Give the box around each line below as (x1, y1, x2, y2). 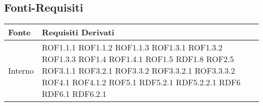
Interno (8, 65, 34, 77)
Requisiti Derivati (41, 26, 114, 38)
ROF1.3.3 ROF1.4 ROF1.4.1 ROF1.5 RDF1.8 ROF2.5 (41, 53, 234, 65)
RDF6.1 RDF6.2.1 (41, 88, 107, 100)
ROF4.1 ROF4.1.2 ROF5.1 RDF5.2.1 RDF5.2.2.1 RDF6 (41, 76, 241, 88)
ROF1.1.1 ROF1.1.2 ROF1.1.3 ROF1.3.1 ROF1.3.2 (41, 41, 223, 54)
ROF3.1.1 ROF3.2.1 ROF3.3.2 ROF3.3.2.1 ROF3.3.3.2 (41, 65, 235, 77)
